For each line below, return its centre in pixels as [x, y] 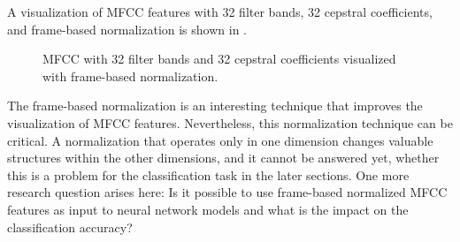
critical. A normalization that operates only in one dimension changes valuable [220, 140]
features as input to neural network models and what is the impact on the [208, 209]
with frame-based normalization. [130, 76]
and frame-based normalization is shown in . [127, 29]
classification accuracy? [70, 227]
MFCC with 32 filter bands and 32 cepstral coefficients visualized [219, 59]
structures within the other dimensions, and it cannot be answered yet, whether [223, 158]
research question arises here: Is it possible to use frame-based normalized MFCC [227, 192]
